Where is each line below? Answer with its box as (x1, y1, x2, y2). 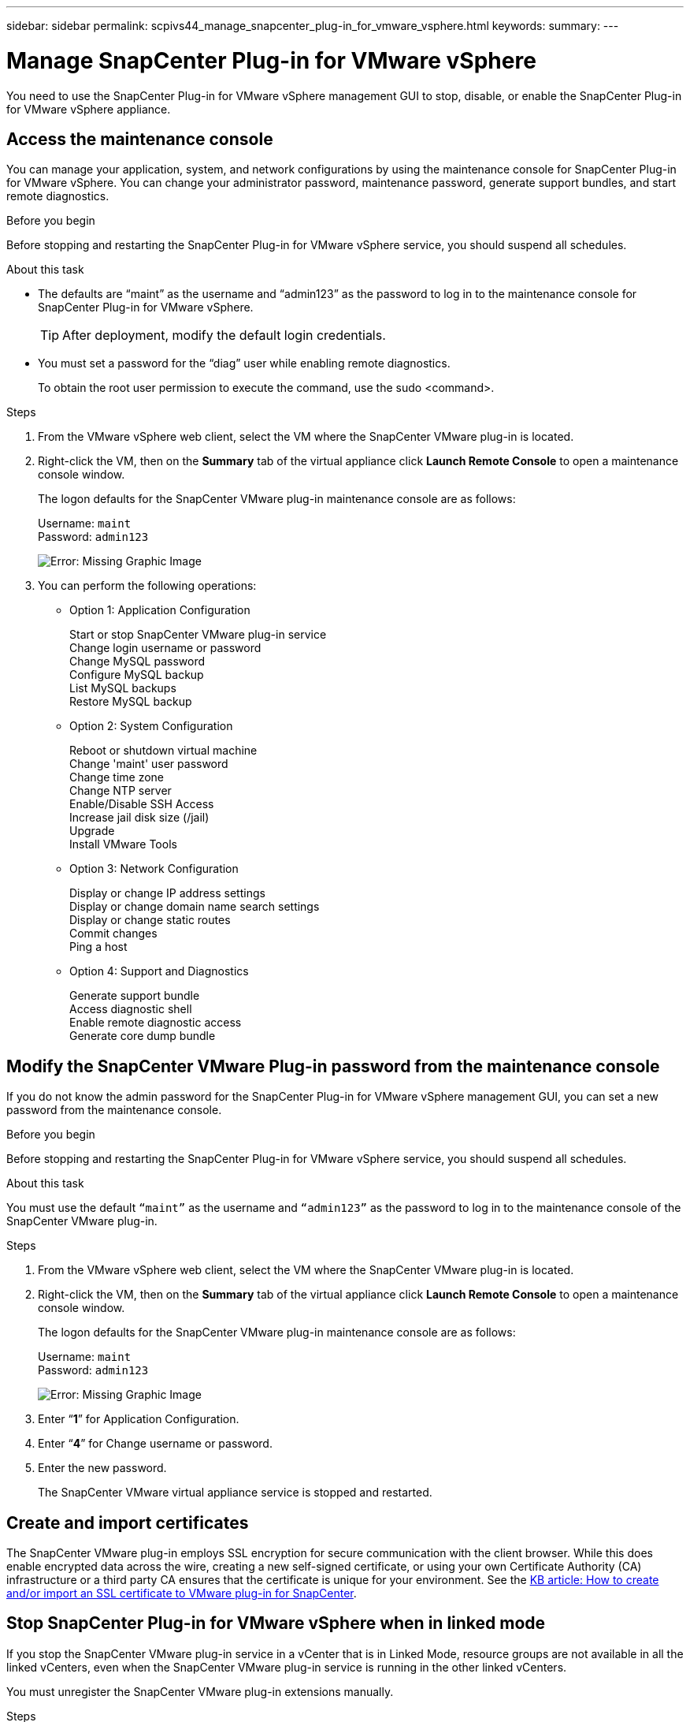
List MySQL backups (69, 681, 176, 695)
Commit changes (69, 926, 158, 941)
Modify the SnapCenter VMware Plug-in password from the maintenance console (6, 1056, 660, 1076)
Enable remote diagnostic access (69, 1016, 242, 1030)
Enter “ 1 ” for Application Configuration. (38, 1412, 239, 1426)
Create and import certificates (6, 1512, 249, 1533)
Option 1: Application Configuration (69, 603, 250, 617)
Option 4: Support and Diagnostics (69, 964, 249, 978)
